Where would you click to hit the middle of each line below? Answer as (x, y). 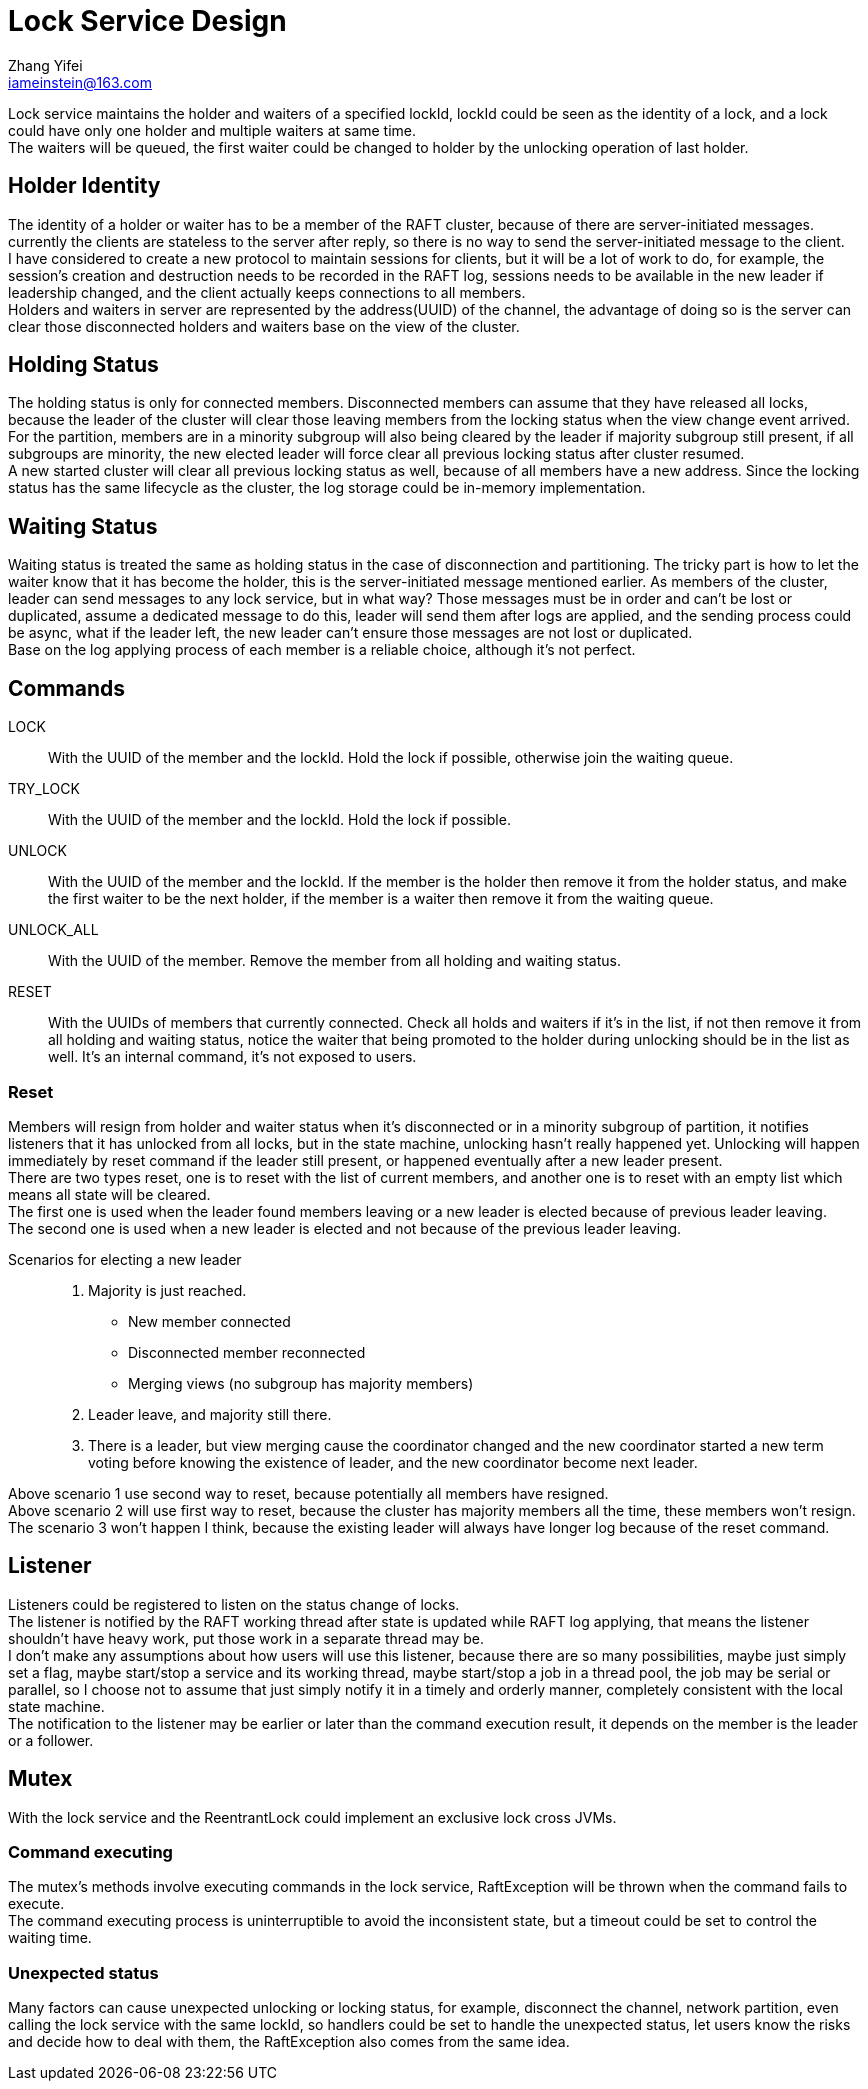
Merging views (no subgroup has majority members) (301, 1383)
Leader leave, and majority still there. (210, 1414)
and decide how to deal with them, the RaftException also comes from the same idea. (289, 2042)
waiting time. (50, 1938)
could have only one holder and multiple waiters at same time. (212, 130)
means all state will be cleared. (109, 1194)
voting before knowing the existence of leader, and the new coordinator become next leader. (393, 1462)
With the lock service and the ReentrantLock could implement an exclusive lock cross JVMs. (312, 1817)
